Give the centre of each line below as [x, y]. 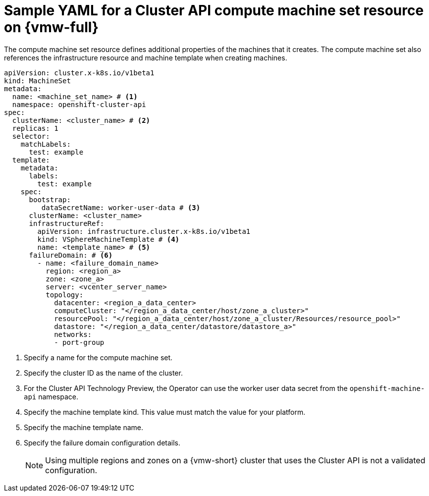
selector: [31, 136]
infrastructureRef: [67, 223]
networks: [73, 334]
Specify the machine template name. [84, 427]
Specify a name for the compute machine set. [98, 357]
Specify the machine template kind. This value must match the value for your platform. [165, 412]
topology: [65, 295]
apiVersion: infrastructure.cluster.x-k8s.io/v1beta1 [144, 231]
